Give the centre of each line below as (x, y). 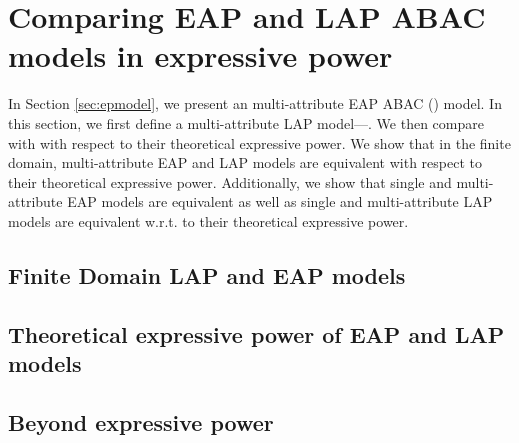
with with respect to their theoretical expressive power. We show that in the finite (259, 142)
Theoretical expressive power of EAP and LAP (256, 333)
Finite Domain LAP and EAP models (207, 274)
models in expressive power (200, 55)
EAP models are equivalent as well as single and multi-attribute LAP (280, 201)
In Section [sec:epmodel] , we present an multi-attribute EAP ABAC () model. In (255, 103)
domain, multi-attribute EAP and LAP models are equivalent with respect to (245, 162)
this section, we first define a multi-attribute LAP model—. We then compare (246, 122)
